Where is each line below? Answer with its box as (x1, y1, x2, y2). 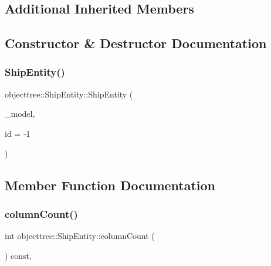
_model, (5, 107, 35, 120)
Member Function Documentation (5, 176, 216, 194)
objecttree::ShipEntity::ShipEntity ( (5, 87, 133, 100)
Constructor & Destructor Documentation (5, 34, 267, 52)
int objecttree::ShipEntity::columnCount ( (5, 230, 155, 242)
